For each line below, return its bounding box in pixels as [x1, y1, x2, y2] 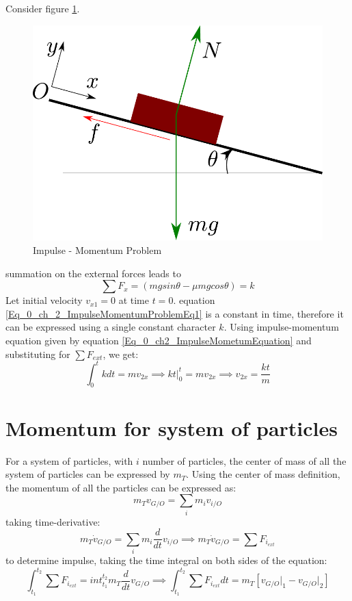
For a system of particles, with [5, 453, 133, 468]
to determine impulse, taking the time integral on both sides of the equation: [5, 553, 327, 567]
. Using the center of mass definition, [186, 467, 340, 481]
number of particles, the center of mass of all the [142, 453, 347, 468]
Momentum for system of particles [5, 413, 338, 442]
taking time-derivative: [5, 514, 100, 528]
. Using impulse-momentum [224, 320, 339, 334]
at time [118, 293, 149, 307]
